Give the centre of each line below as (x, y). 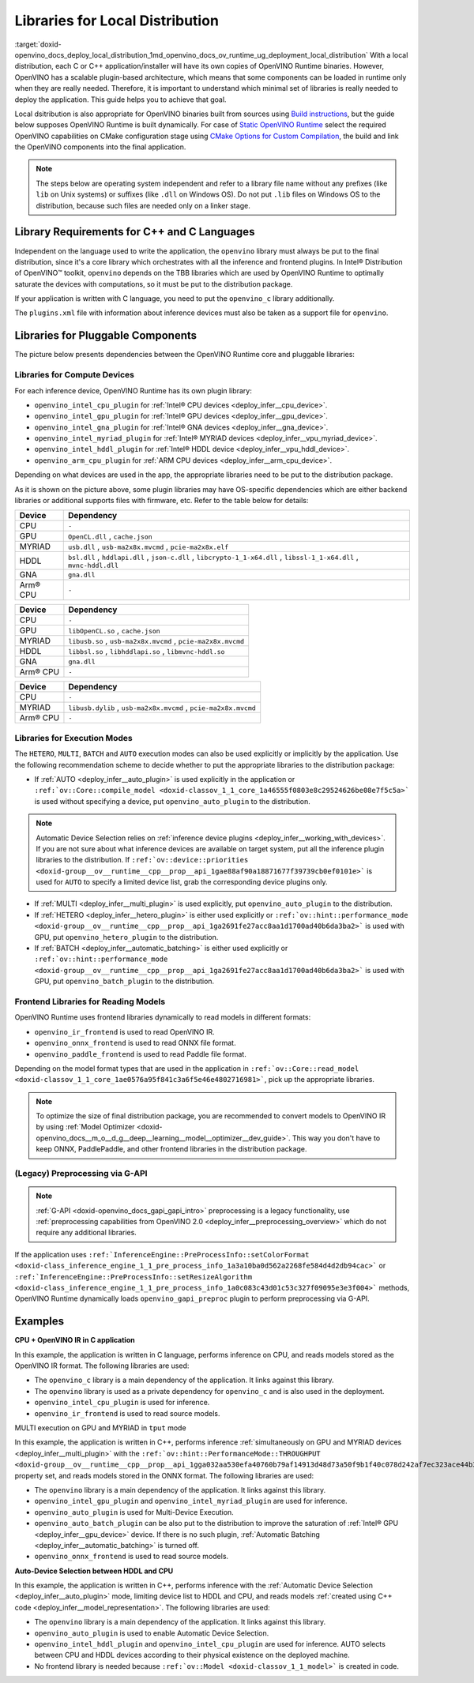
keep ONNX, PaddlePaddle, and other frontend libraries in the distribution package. (171, 1149)
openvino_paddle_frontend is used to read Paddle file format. (140, 1054)
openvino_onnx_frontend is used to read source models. (132, 1557)
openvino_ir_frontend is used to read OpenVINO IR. (124, 1031)
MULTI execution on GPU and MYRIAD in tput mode (100, 1428)
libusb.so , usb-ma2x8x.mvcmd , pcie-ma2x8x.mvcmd (156, 641)
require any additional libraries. (87, 1233)
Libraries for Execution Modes (74, 738)
